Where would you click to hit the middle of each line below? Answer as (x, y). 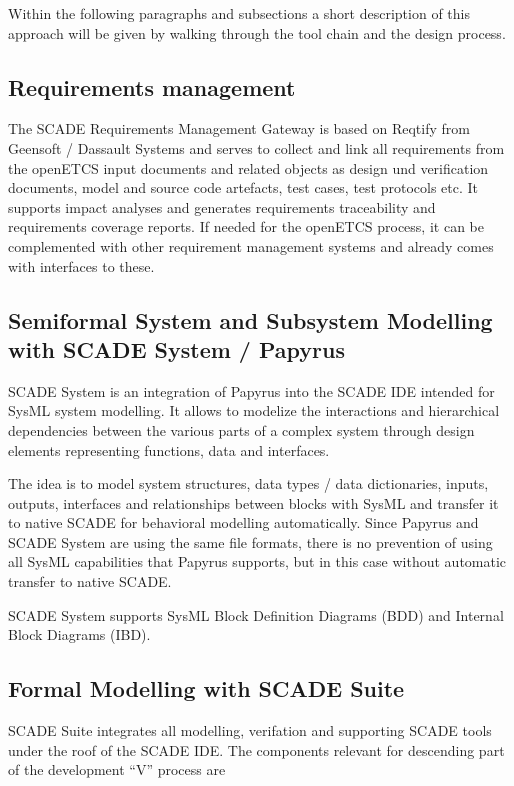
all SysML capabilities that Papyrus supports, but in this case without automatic (257, 561)
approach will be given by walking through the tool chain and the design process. (257, 32)
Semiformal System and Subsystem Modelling (250, 319)
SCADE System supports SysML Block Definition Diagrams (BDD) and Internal (256, 614)
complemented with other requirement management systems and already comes (251, 245)
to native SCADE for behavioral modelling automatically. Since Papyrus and (243, 522)
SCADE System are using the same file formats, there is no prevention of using (250, 541)
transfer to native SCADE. (90, 581)
